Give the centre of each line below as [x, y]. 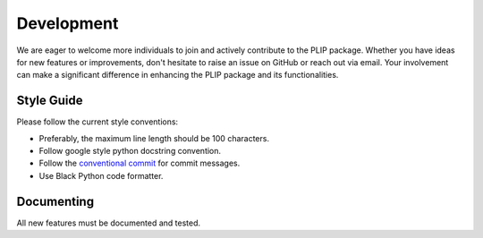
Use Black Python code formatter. [101, 175]
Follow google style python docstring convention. [130, 151]
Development [68, 23]
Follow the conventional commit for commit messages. [140, 163]
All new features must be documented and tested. [109, 223]
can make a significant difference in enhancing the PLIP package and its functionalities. [178, 75]
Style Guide [50, 101]
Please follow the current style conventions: [97, 122]
